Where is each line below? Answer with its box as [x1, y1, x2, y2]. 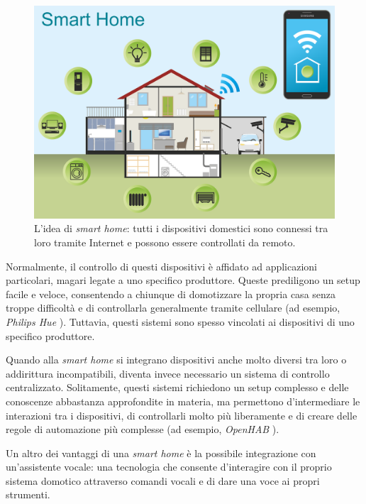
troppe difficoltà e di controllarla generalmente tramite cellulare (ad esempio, [6, 300, 340, 315]
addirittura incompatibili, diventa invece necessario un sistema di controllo [6, 366, 330, 380]
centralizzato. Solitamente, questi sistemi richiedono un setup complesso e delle [6, 380, 349, 395]
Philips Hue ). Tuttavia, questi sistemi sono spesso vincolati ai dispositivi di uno [6, 314, 355, 329]
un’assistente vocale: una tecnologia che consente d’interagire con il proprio [6, 459, 332, 474]
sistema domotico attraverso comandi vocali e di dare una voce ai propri [6, 473, 320, 488]
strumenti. [6, 487, 50, 502]
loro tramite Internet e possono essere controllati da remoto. [34, 234, 296, 249]
